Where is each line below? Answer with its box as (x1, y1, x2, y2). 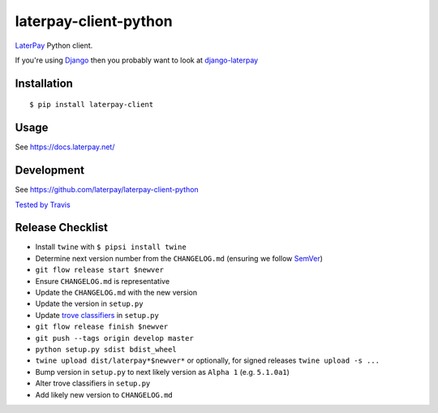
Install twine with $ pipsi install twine (35, 242, 187, 252)
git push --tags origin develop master (35, 333, 194, 342)
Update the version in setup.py (35, 299, 144, 308)
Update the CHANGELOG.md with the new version (35, 288, 198, 298)
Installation (15, 76, 73, 90)
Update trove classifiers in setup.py (35, 310, 160, 320)
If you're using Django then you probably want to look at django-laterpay (15, 55, 259, 65)
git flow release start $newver (35, 265, 164, 275)
